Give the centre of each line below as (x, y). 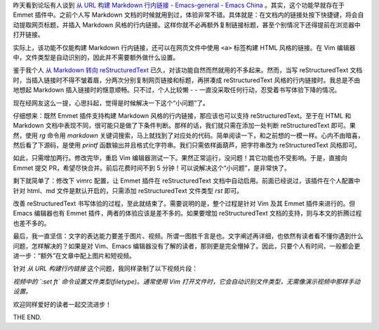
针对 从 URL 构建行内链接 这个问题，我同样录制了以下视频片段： (106, 269)
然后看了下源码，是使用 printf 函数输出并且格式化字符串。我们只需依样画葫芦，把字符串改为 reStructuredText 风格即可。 (187, 145)
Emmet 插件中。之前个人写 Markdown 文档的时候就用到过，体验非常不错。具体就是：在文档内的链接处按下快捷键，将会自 (188, 15)
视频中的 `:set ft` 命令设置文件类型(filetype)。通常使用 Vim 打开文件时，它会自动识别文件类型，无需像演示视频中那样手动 (187, 282)
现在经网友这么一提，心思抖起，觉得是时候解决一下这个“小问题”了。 (111, 103)
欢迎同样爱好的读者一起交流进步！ (62, 304)
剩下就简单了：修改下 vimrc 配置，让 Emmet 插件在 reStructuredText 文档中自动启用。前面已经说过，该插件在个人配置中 (187, 181)
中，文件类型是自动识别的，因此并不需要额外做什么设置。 (96, 57)
